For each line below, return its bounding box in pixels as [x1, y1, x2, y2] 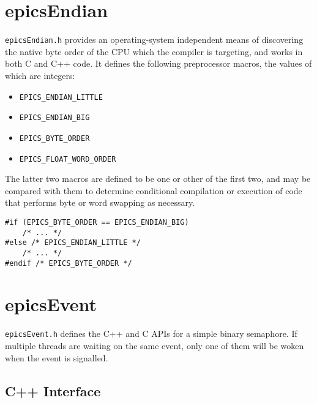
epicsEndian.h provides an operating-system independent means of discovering [5, 33, 304, 46]
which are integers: [5, 69, 75, 81]
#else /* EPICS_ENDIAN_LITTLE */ [5, 238, 141, 247]
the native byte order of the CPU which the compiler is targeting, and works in [5, 45, 303, 58]
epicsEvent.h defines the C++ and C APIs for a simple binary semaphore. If [5, 327, 297, 340]
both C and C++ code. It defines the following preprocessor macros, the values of [5, 57, 312, 70]
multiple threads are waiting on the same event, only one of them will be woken [5, 339, 304, 352]
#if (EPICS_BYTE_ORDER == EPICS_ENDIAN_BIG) [5, 217, 189, 227]
